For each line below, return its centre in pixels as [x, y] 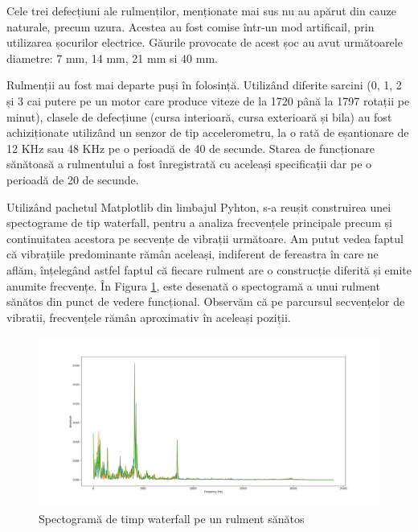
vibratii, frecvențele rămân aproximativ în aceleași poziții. [149, 317]
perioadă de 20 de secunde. [73, 179]
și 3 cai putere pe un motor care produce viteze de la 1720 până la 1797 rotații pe [208, 100]
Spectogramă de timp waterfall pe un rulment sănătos [172, 518]
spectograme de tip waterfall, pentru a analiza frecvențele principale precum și [199, 223]
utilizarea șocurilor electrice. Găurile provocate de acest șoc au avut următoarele [205, 42]
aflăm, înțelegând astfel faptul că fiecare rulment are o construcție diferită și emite [209, 269]
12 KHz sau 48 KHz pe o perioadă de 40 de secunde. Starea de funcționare [191, 148]
